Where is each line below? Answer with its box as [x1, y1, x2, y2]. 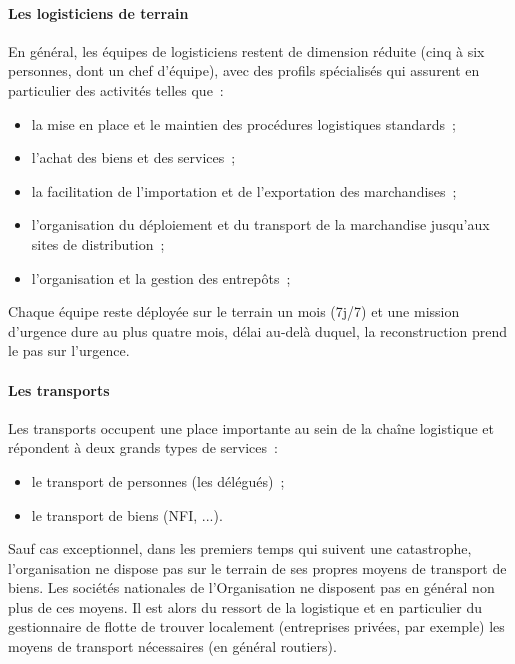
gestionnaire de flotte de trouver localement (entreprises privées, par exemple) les [8, 616, 505, 637]
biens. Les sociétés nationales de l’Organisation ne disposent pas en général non [8, 577, 495, 598]
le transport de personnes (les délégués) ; [31, 470, 285, 491]
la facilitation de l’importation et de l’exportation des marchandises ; [31, 180, 457, 201]
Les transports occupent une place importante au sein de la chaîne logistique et [8, 417, 495, 438]
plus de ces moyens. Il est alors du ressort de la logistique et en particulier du [8, 596, 483, 617]
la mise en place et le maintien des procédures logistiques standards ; [31, 113, 456, 134]
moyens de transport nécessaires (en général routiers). [8, 636, 337, 657]
